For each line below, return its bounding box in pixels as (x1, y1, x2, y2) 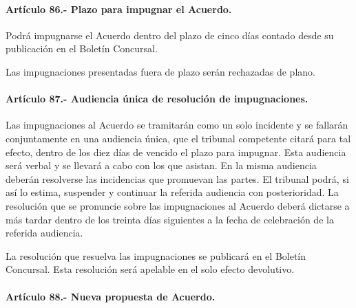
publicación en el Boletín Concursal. (6, 41, 158, 56)
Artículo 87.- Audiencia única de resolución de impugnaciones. (6, 91, 308, 106)
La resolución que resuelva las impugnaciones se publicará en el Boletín (6, 248, 306, 263)
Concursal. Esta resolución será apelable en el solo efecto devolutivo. (6, 262, 295, 276)
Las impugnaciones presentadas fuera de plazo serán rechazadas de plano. (6, 64, 315, 78)
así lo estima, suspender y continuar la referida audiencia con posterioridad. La (6, 185, 339, 199)
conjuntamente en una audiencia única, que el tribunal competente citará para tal (6, 131, 351, 145)
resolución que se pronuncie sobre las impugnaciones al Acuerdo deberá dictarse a (6, 198, 350, 212)
